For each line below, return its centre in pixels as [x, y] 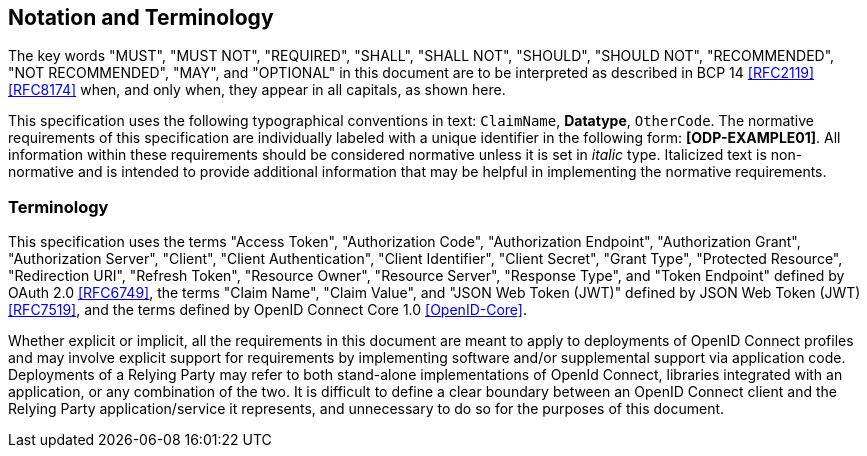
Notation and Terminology [141, 17]
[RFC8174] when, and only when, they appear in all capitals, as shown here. [257, 90]
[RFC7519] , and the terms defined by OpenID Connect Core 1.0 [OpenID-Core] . [267, 310]
